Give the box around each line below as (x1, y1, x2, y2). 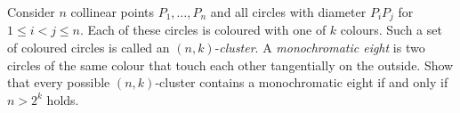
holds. (46, 90, 79, 109)
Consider (7, 3, 55, 20)
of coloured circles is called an (7, 38, 170, 57)
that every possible (7, 73, 110, 92)
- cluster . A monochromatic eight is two (214, 38, 425, 57)
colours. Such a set (340, 20, 442, 39)
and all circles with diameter (210, 3, 367, 20)
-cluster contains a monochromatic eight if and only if (155, 73, 448, 92)
